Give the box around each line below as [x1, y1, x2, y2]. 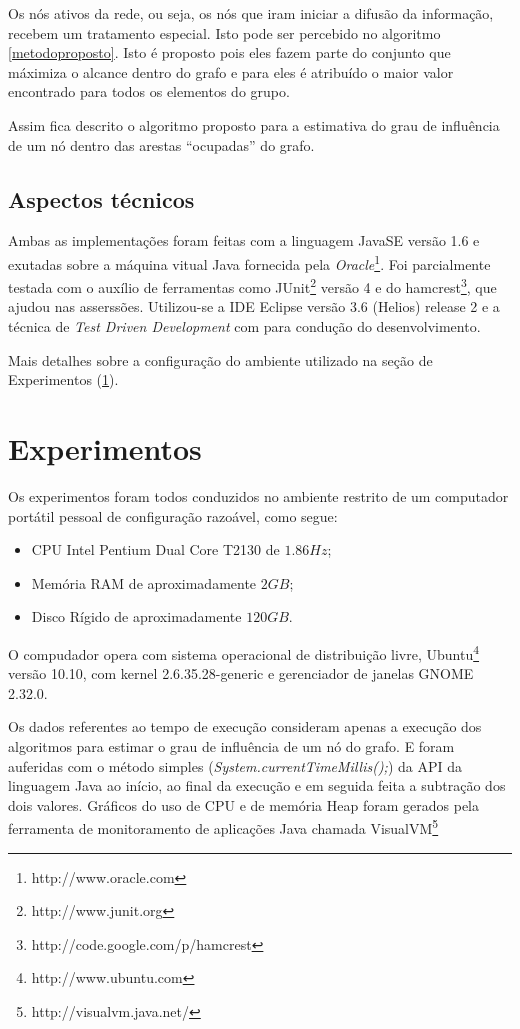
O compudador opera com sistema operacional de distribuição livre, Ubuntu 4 [8, 640, 480, 664]
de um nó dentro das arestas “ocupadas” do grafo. [8, 134, 315, 155]
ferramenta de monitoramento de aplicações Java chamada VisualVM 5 [8, 815, 439, 838]
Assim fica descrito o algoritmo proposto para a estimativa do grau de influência [8, 114, 500, 135]
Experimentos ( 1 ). [8, 369, 119, 390]
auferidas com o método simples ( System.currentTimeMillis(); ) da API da [8, 755, 463, 776]
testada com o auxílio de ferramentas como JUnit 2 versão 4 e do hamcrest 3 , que [8, 274, 497, 297]
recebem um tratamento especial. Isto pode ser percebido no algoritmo [8, 22, 441, 43]
